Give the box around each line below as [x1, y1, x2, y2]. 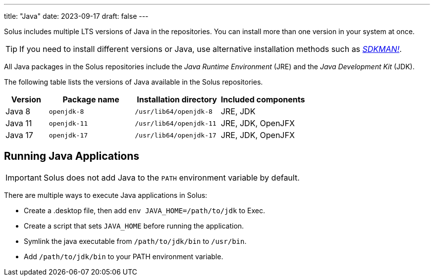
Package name [62, 94, 119, 104]
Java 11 [5, 118, 32, 128]
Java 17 [5, 130, 33, 140]
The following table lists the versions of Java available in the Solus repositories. [4, 78, 263, 86]
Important [5, 172, 42, 183]
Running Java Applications [4, 150, 140, 163]
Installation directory [137, 94, 217, 104]
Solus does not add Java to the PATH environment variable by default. [43, 172, 300, 183]
